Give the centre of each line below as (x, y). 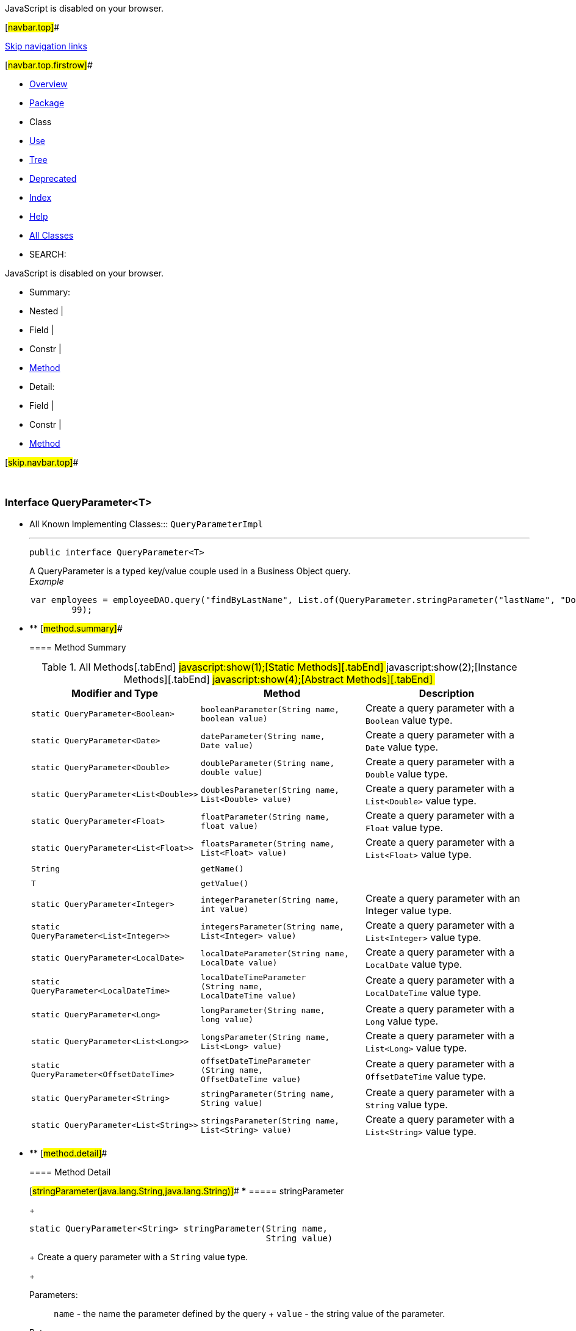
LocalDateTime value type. (423, 993)
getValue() (225, 884)
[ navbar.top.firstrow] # (49, 65)
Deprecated (53, 179)
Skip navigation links (46, 46)
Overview (49, 84)
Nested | (46, 311)
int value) (225, 909)
